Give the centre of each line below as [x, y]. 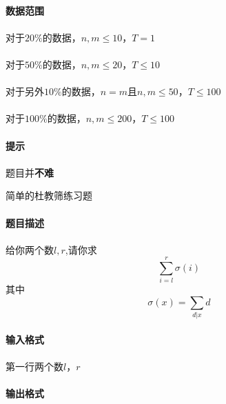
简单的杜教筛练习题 [49, 195]
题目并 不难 [30, 172]
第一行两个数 [34, 366]
